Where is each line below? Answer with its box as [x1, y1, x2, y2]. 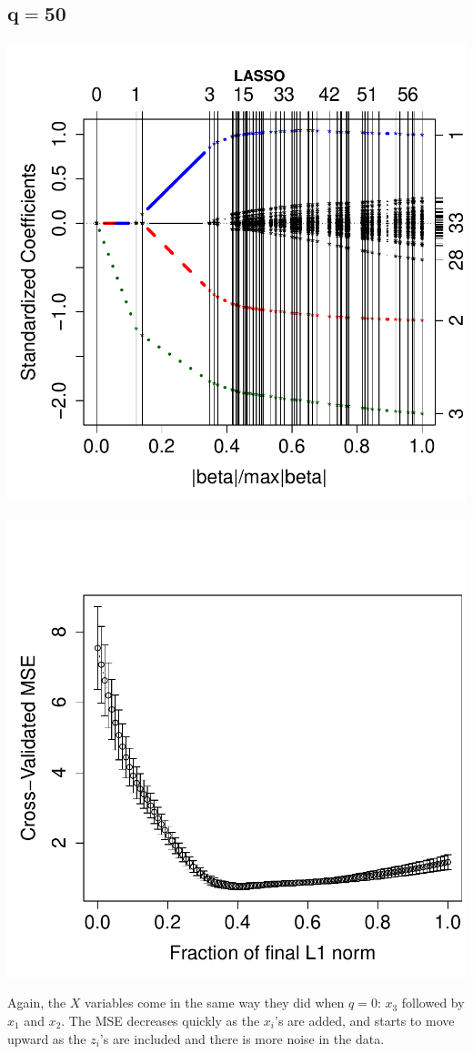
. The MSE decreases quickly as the [61, 1010, 260, 1029]
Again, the [7, 993, 66, 1012]
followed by [401, 993, 465, 1012]
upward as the [7, 1029, 86, 1048]
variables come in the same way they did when [85, 993, 345, 1012]
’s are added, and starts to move [275, 1010, 455, 1029]
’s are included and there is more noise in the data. [99, 1029, 385, 1048]
